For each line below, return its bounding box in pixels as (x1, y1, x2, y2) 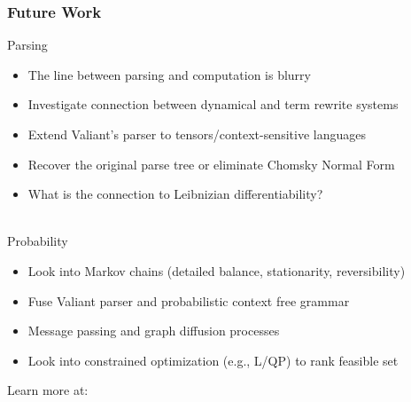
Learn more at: (7, 381, 89, 399)
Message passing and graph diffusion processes (27, 321, 280, 340)
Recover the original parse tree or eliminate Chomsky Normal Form (27, 154, 395, 173)
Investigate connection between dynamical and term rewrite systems (27, 95, 399, 114)
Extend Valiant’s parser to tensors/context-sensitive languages (27, 125, 366, 143)
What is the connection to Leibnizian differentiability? (27, 185, 323, 203)
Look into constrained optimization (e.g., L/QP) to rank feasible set (27, 351, 399, 369)
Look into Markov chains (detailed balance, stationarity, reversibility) (27, 261, 406, 280)
